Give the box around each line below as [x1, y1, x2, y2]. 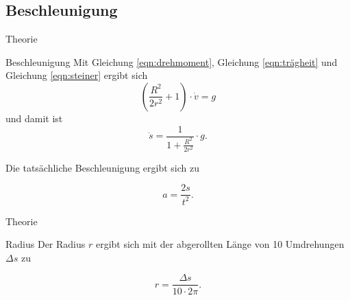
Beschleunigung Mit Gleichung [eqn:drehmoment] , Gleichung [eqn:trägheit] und [5, 54, 338, 69]
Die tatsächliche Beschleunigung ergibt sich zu [5, 160, 199, 174]
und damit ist [5, 111, 63, 125]
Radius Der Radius [5, 237, 86, 251]
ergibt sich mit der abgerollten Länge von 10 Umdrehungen [95, 237, 345, 251]
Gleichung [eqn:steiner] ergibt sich [5, 68, 148, 82]
